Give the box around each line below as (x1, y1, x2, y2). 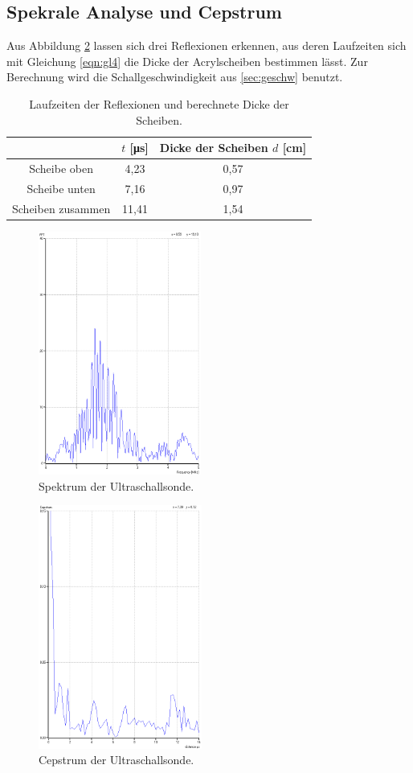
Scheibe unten (27, 179, 96, 196)
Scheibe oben (29, 160, 93, 177)
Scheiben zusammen (12, 199, 111, 216)
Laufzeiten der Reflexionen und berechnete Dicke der (29, 95, 289, 112)
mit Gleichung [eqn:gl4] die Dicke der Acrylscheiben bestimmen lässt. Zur (6, 52, 368, 69)
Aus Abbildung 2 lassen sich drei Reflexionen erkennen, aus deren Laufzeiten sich (6, 37, 407, 54)
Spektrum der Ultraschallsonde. (39, 477, 194, 494)
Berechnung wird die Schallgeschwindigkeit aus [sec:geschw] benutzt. (6, 68, 343, 85)
